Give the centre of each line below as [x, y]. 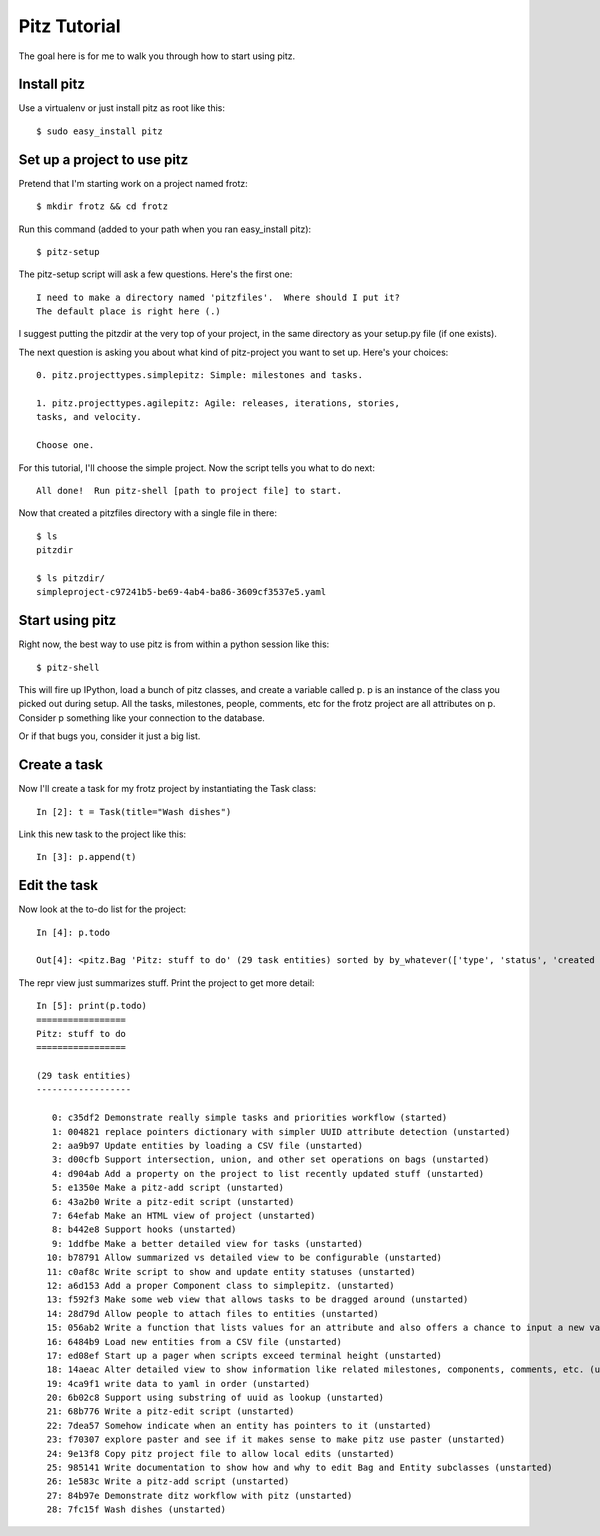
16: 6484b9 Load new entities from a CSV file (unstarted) [194, 1341]
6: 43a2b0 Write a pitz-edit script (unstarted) [173, 1201]
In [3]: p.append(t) [86, 857]
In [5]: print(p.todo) [92, 1006]
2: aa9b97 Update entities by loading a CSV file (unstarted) [207, 1146]
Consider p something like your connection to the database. [141, 717]
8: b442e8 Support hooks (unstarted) [144, 1229]
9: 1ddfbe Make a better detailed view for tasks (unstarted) [207, 1243]
